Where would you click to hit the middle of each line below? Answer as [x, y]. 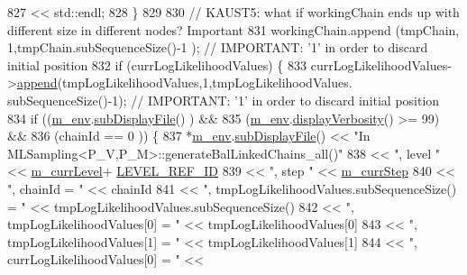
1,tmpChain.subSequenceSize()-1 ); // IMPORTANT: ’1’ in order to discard [218, 47]
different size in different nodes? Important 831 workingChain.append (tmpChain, [233, 29]
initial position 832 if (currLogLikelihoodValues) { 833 [157, 64]
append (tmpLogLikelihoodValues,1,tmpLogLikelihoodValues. [184, 82]
